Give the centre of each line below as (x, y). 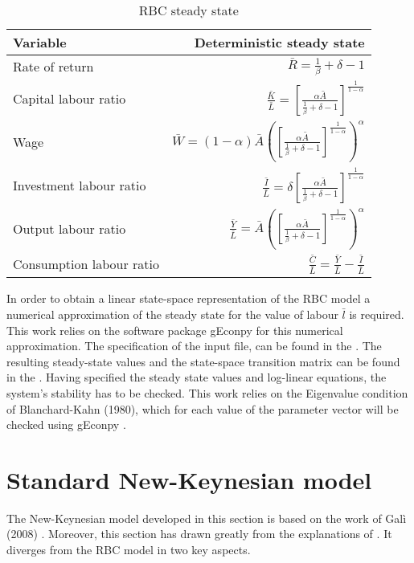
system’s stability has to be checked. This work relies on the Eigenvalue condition (207, 392)
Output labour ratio (70, 229)
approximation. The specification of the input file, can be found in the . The (194, 346)
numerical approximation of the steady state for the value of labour (172, 314)
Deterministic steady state (279, 42)
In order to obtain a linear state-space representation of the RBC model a (189, 298)
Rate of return (53, 66)
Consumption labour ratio (86, 264)
